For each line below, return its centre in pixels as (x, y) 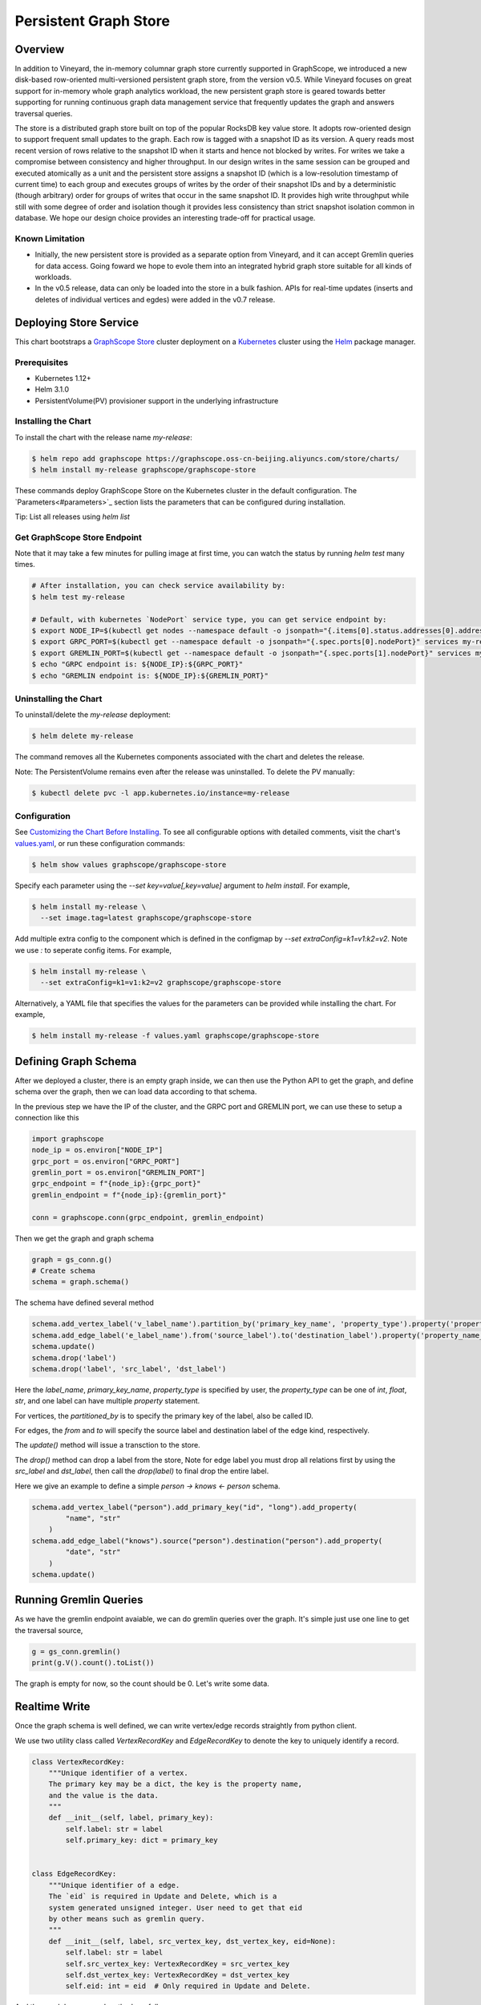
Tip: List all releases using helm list (72, 516)
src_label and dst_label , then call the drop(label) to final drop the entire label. (142, 1471)
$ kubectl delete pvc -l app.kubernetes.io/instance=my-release (161, 793)
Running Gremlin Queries (79, 1600)
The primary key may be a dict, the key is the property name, (176, 1784)
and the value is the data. (104, 1795)
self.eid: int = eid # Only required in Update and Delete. (188, 1986)
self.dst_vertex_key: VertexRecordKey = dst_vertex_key (178, 1975)
